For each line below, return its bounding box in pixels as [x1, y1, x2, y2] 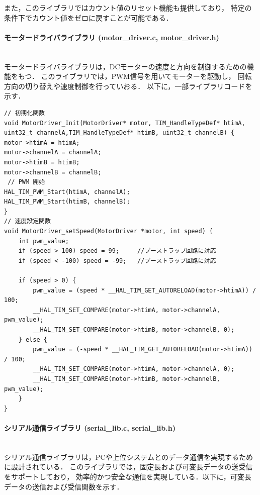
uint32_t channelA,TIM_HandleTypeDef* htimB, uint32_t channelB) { [4, 129, 235, 137]
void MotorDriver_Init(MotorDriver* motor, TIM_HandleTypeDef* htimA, [4, 119, 245, 127]
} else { [18, 336, 47, 343]
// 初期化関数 [4, 109, 45, 117]
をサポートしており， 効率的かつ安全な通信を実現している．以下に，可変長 [4, 471, 251, 481]
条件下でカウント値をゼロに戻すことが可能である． [4, 12, 173, 23]
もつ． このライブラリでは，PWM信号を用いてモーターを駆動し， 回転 [18, 71, 252, 81]
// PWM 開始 [8, 178, 45, 186]
